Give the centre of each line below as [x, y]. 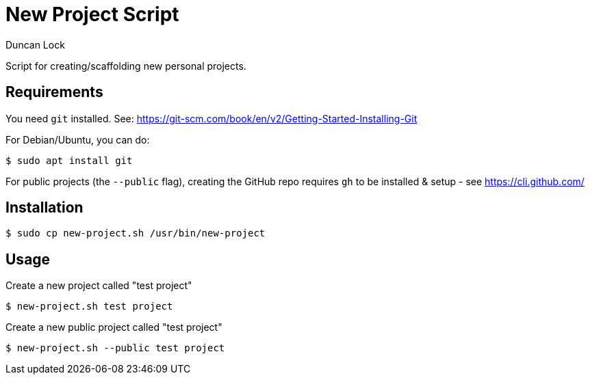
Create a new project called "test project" [99, 286]
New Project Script [92, 14]
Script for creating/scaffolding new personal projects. [126, 66]
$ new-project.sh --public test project [115, 348]
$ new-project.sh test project [89, 307]
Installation [44, 208]
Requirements [54, 92]
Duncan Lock [35, 44]
